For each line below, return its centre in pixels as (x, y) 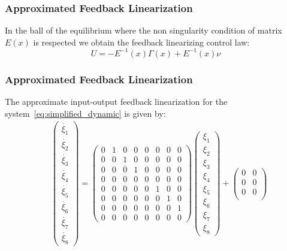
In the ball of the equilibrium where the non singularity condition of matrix (143, 30)
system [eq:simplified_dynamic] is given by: (85, 113)
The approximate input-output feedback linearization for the (116, 102)
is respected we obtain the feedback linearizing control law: (141, 42)
